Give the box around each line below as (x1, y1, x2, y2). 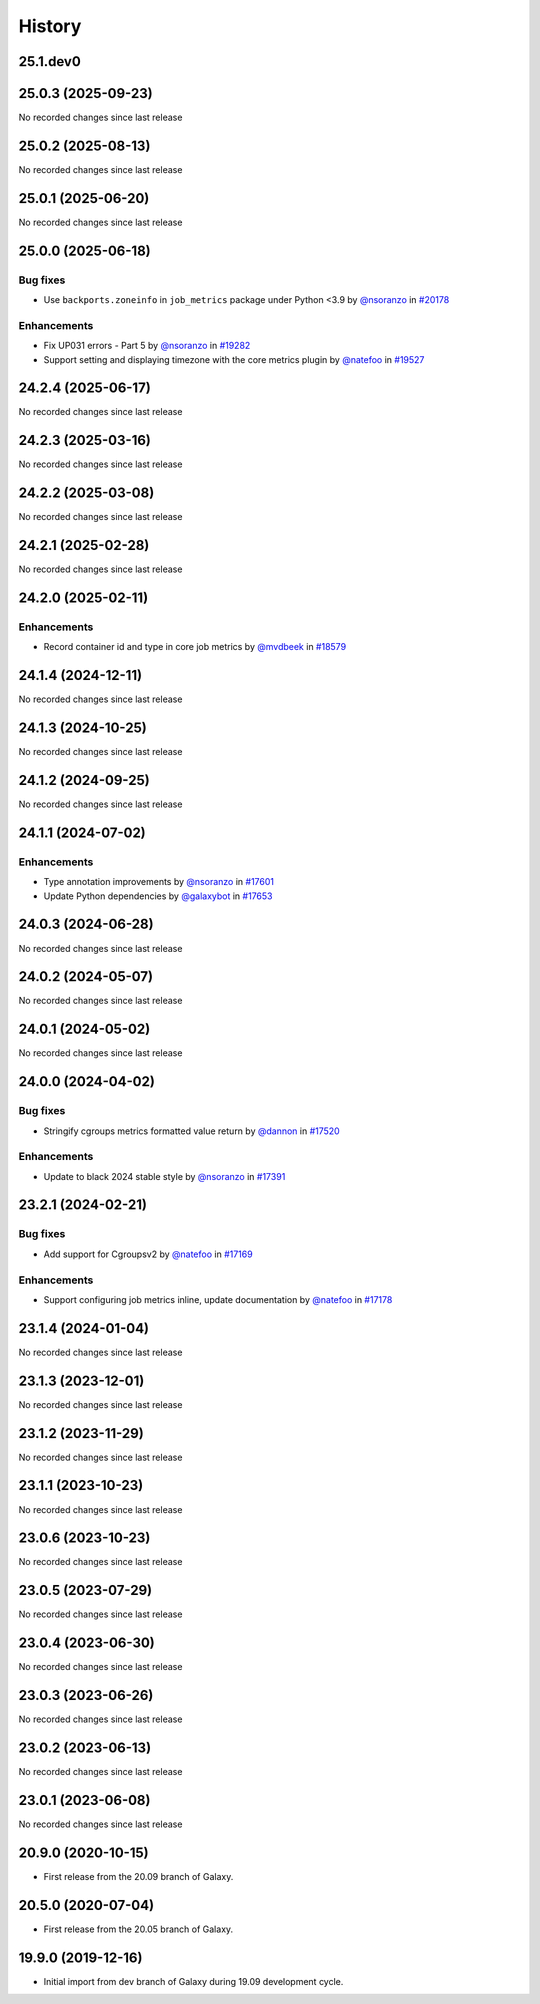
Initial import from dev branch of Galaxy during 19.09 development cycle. (43, 1975, 344, 1987)
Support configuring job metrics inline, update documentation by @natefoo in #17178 (43, 1293, 393, 1305)
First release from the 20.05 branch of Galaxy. (43, 1923, 234, 1935)
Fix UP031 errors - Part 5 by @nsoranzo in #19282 (43, 340, 251, 352)
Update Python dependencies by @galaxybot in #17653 (43, 890, 273, 902)
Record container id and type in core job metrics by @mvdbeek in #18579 (43, 641, 347, 653)
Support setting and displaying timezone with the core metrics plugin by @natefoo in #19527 (43, 353, 425, 365)
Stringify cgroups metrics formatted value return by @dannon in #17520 (43, 1125, 340, 1137)
